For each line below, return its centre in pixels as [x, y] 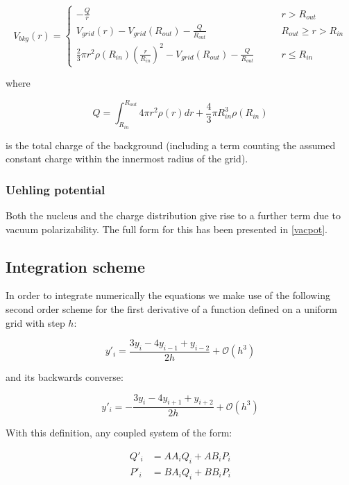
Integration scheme [76, 266]
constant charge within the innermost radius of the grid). [127, 159]
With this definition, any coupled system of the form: [119, 433]
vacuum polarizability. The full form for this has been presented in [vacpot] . [167, 229]
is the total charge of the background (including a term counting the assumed [171, 145]
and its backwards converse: [65, 376]
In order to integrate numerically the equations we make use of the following [168, 295]
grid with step [35, 322]
